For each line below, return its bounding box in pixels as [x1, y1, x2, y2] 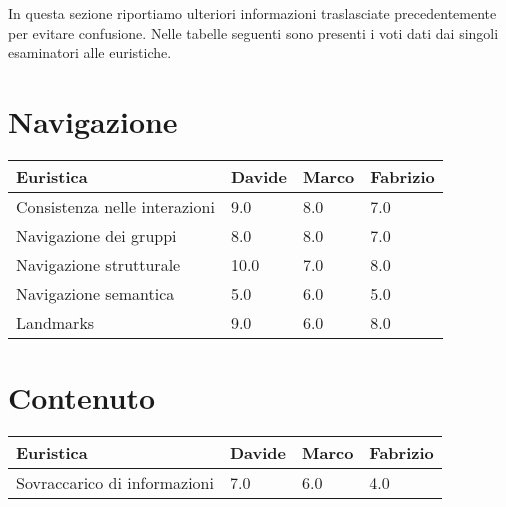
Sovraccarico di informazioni [16, 471, 214, 495]
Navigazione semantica [16, 281, 175, 305]
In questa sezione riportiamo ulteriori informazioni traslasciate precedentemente [8, 3, 497, 23]
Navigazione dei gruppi [16, 223, 177, 247]
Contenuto [8, 377, 156, 418]
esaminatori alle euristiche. [8, 42, 172, 63]
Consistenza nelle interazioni [16, 194, 215, 218]
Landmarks [16, 310, 95, 334]
